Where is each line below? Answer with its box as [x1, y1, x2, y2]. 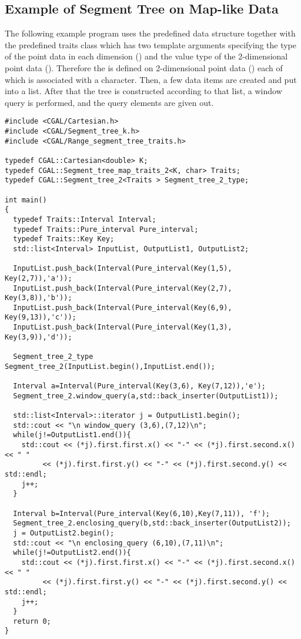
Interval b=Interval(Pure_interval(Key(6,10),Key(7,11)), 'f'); [13, 509, 270, 518]
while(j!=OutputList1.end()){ [13, 431, 131, 440]
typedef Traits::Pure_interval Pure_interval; [13, 225, 199, 234]
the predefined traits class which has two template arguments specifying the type [5, 38, 296, 51]
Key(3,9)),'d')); [5, 332, 72, 341]
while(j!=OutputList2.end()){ [13, 548, 131, 557]
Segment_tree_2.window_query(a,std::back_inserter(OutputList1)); [13, 391, 279, 400]
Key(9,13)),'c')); [5, 313, 76, 322]
